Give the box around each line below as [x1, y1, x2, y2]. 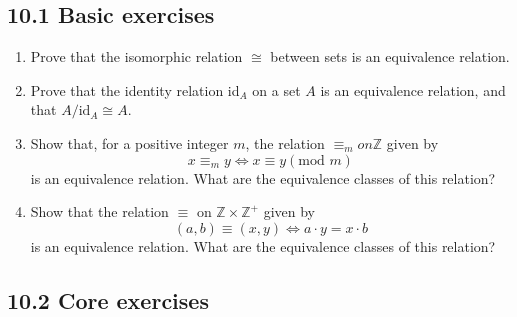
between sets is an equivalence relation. [270, 46, 510, 67]
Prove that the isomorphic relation [30, 46, 243, 67]
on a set [252, 79, 301, 100]
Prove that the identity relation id [30, 79, 240, 100]
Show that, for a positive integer [30, 132, 229, 153]
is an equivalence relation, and [320, 79, 506, 100]
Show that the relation [30, 201, 169, 222]
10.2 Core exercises [7, 284, 209, 315]
